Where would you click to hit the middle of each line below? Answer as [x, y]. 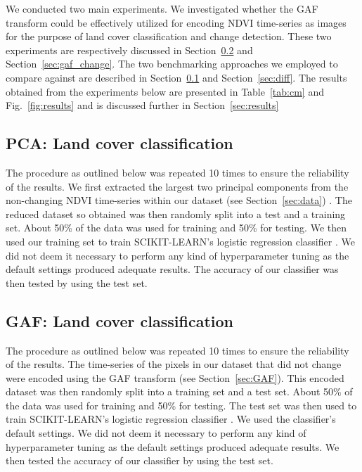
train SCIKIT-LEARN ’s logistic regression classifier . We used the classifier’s [171, 419]
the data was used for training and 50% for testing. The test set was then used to [181, 405]
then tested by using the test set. [77, 282]
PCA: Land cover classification [119, 143]
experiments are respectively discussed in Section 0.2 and [129, 50]
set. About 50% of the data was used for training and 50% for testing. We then [176, 228]
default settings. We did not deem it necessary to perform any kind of [156, 433]
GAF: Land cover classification [120, 320]
